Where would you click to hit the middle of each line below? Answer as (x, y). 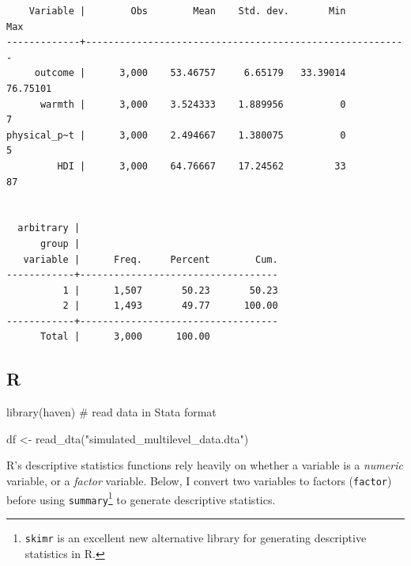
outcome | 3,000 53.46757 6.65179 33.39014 (190, 73)
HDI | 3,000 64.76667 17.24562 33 (202, 166)
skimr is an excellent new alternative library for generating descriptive (196, 538)
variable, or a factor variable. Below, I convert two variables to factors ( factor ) (199, 481)
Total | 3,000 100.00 (125, 337)
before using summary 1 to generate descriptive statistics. (141, 498)
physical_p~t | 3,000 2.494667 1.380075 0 (176, 135)
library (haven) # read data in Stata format (111, 412)
